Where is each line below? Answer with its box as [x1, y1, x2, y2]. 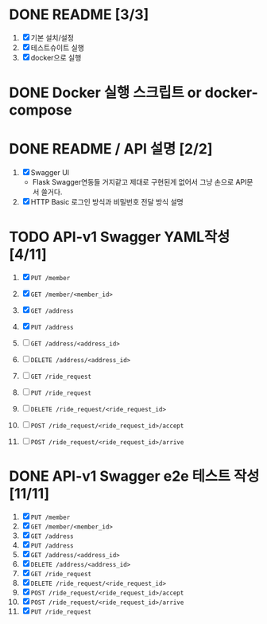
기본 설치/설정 [30, 33, 75, 42]
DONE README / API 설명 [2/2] [9, 140, 213, 158]
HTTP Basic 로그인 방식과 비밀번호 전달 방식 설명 [30, 197, 184, 207]
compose [9, 101, 72, 119]
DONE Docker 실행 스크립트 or [9, 84, 202, 102]
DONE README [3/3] [9, 6, 149, 24]
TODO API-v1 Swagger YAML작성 [9, 228, 230, 246]
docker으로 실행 [30, 53, 82, 62]
